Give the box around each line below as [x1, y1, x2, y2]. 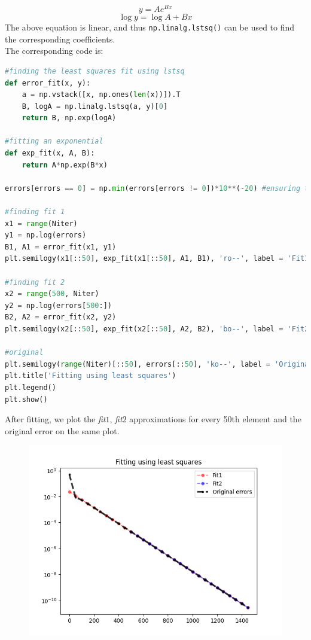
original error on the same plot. [5, 424, 120, 437]
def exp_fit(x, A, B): [5, 149, 95, 158]
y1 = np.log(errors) [5, 231, 87, 240]
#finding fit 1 [5, 208, 65, 217]
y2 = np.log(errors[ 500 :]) [5, 301, 112, 310]
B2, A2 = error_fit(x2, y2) [5, 313, 117, 322]
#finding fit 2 [5, 278, 65, 287]
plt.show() [5, 395, 48, 404]
